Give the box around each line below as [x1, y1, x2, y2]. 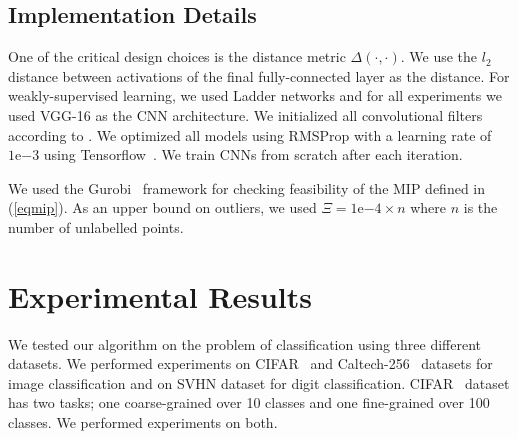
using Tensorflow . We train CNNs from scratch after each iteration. [43, 144, 463, 165]
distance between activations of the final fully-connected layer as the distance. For [8, 65, 510, 86]
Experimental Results [8, 275, 312, 316]
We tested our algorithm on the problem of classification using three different [8, 333, 482, 354]
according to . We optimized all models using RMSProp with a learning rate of [8, 124, 492, 145]
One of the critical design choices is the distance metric [8, 46, 346, 67]
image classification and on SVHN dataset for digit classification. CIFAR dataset [8, 372, 510, 393]
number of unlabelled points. [8, 216, 184, 237]
